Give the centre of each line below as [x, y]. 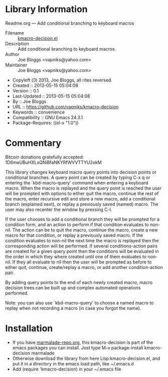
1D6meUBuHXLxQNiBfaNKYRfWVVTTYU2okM [53, 162]
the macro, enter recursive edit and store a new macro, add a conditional [80, 199]
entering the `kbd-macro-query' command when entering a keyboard [77, 182]
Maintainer [16, 65]
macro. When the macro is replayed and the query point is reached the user [83, 188]
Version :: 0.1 [26, 90]
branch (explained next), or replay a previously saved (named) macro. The [82, 204]
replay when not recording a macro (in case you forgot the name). [73, 308]
